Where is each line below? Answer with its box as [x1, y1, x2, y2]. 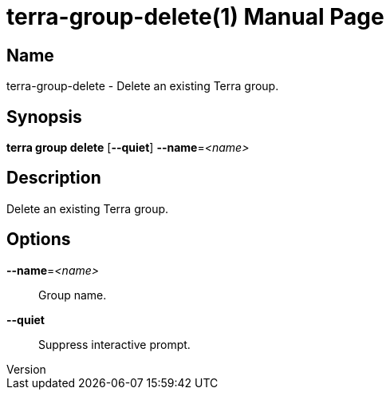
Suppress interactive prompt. [38, 337, 191, 351]
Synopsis [6, 106, 82, 127]
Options [6, 229, 71, 250]
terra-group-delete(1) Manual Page [6, 3, 384, 30]
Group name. [38, 287, 107, 302]
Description [6, 168, 101, 188]
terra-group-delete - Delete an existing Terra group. [6, 79, 279, 93]
